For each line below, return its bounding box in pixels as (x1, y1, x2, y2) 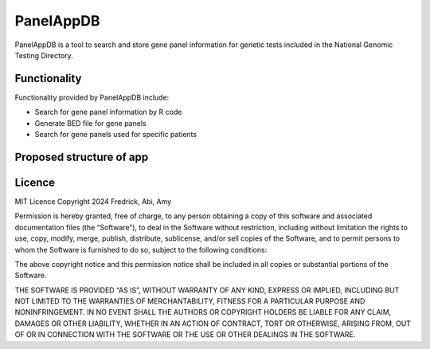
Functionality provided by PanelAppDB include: (14, 92, 170, 102)
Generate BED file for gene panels (34, 118, 147, 127)
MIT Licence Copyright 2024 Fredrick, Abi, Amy (14, 196, 172, 206)
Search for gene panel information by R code (34, 108, 182, 117)
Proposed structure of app (14, 150, 149, 163)
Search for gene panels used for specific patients (34, 130, 197, 139)
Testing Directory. (14, 50, 73, 60)
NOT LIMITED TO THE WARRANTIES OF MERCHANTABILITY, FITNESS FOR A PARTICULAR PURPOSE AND (14, 296, 365, 306)
